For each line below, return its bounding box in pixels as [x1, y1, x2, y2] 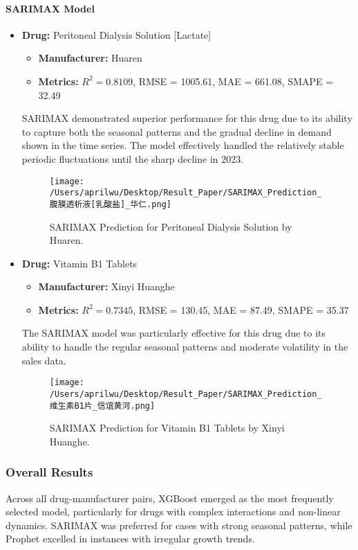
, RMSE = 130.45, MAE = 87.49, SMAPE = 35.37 [133, 302, 349, 317]
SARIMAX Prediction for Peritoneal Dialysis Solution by [49, 219, 292, 233]
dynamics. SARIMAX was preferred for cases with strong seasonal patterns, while [6, 517, 352, 532]
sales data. [21, 353, 66, 367]
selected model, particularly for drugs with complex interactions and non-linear [6, 504, 341, 519]
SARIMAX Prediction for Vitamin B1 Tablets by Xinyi [49, 420, 285, 435]
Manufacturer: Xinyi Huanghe [38, 279, 175, 294]
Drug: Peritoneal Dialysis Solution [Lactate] [21, 27, 211, 42]
